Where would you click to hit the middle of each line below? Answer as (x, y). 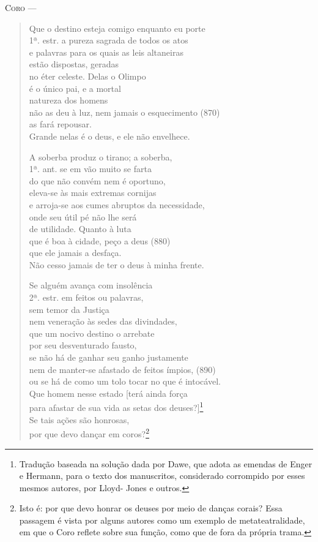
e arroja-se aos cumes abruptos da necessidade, (117, 204)
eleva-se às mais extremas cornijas (93, 193)
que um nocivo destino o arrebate (92, 333)
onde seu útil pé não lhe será (83, 216)
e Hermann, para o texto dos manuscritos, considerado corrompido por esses (162, 476)
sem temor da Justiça (69, 309)
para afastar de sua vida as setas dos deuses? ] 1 (116, 407)
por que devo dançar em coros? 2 (89, 433)
